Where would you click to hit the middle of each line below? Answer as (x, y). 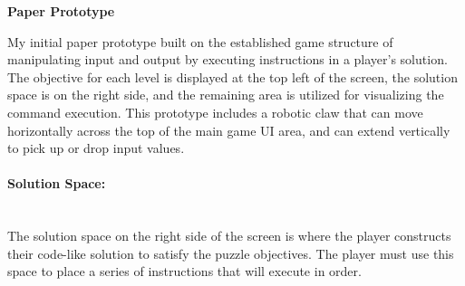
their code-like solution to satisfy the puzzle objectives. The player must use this (231, 253)
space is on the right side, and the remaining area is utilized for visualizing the (226, 95)
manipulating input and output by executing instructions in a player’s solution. (228, 59)
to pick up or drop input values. (96, 148)
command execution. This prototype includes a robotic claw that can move (215, 112)
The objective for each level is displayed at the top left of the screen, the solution (232, 76)
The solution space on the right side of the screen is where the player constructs (229, 236)
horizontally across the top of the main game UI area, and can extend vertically (229, 130)
